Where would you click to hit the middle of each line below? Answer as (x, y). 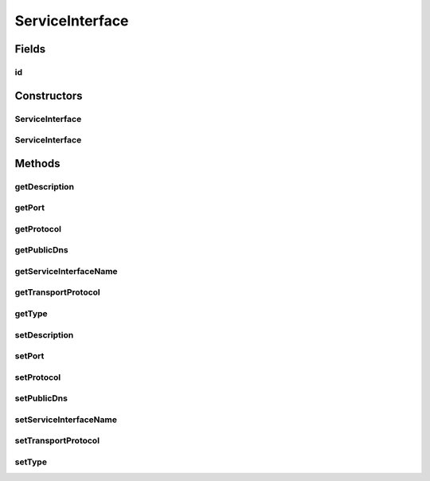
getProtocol (38, 229)
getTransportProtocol (58, 292)
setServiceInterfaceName (66, 420)
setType (31, 462)
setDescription (44, 334)
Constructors (49, 96)
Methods (37, 163)
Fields (30, 49)
